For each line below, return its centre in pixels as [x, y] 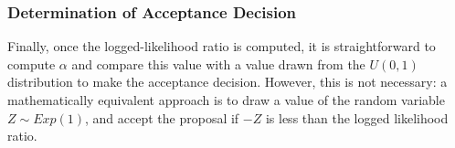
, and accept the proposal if [162, 117]
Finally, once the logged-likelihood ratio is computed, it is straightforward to [222, 46]
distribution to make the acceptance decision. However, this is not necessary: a [227, 82]
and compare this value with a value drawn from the [218, 63]
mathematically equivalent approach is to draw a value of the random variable [226, 100]
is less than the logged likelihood [357, 117]
